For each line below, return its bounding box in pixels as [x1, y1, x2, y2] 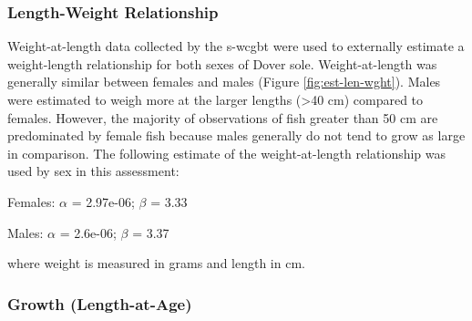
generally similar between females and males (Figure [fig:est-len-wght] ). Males [7, 72, 441, 91]
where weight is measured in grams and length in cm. [7, 254, 305, 273]
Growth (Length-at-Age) [7, 292, 192, 315]
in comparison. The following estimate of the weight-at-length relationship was [7, 143, 446, 162]
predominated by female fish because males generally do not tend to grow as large [7, 126, 466, 145]
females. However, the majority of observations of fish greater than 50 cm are [7, 108, 438, 127]
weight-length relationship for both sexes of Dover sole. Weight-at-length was [7, 54, 437, 73]
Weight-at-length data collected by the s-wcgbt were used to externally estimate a [7, 36, 465, 56]
